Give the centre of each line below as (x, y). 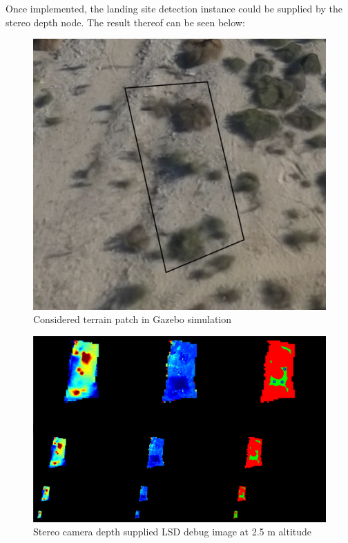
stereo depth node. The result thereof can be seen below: (125, 22)
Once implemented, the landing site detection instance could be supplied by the (174, 8)
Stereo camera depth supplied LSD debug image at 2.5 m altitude (173, 532)
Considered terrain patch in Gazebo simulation (132, 319)
